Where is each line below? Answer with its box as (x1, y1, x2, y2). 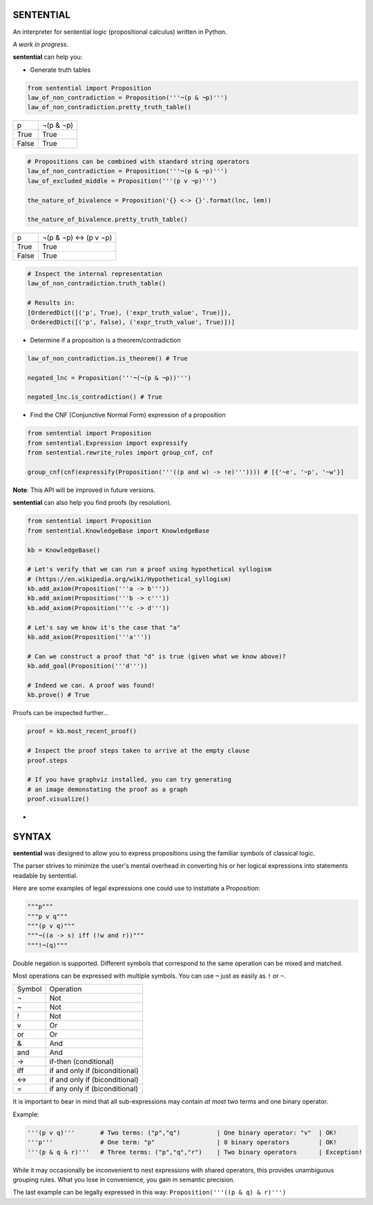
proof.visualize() (27, 795, 90, 803)
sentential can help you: (12, 53, 83, 61)
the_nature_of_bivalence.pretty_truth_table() (27, 216, 188, 224)
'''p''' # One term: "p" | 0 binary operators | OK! (27, 1139, 338, 1146)
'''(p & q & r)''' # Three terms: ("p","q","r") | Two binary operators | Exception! (27, 1148, 363, 1156)
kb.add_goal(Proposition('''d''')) (27, 662, 148, 670)
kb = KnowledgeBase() (27, 546, 101, 554)
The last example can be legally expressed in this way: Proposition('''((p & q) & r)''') (12, 1188, 287, 1197)
